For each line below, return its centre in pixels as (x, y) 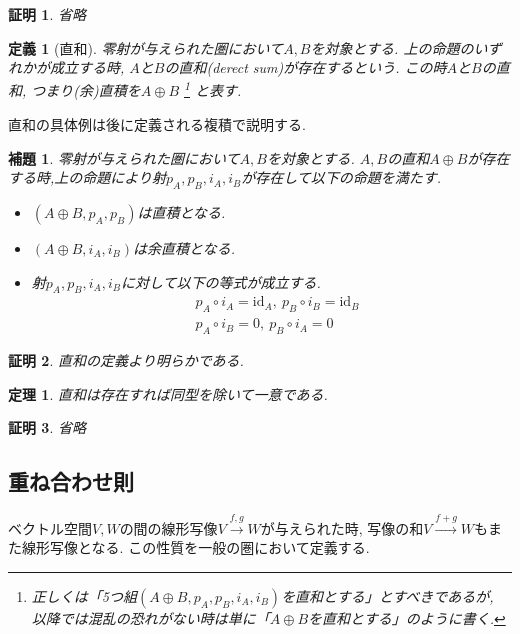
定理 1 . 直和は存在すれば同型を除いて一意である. (168, 393)
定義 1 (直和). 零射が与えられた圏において (146, 47)
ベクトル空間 (50, 527)
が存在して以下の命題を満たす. (341, 177)
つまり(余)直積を (86, 90)
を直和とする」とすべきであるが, (387, 596)
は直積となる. (181, 212)
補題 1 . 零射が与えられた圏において (124, 157)
